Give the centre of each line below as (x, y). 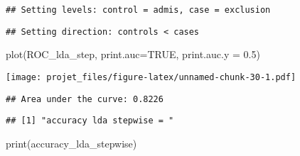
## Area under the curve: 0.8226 (85, 99)
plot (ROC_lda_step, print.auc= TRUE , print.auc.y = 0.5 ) (133, 54)
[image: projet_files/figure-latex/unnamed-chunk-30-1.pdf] (151, 77)
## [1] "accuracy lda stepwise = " (90, 121)
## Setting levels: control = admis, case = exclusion (138, 10)
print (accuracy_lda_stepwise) (71, 143)
